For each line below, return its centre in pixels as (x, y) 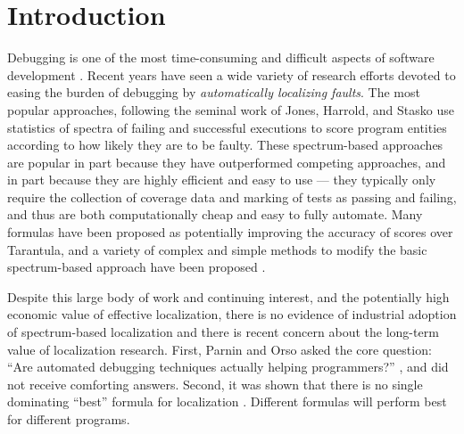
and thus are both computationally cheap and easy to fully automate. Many (215, 214)
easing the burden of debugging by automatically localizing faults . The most (214, 92)
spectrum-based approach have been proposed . (137, 267)
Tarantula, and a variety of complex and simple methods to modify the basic (217, 249)
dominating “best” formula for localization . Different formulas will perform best (227, 401)
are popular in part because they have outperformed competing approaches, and (227, 162)
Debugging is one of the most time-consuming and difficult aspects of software (221, 57)
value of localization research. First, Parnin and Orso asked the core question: (220, 349)
